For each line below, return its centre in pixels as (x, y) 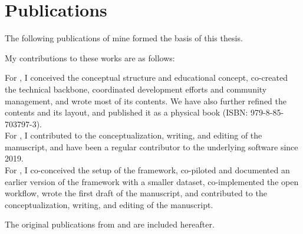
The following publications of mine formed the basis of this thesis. (124, 38)
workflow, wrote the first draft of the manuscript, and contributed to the (136, 193)
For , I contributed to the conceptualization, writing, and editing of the (134, 135)
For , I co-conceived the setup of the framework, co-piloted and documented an (147, 170)
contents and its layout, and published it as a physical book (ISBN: (126, 112)
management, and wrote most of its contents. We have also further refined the (146, 100)
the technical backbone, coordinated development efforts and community (136, 89)
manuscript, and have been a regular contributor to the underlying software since (151, 146)
